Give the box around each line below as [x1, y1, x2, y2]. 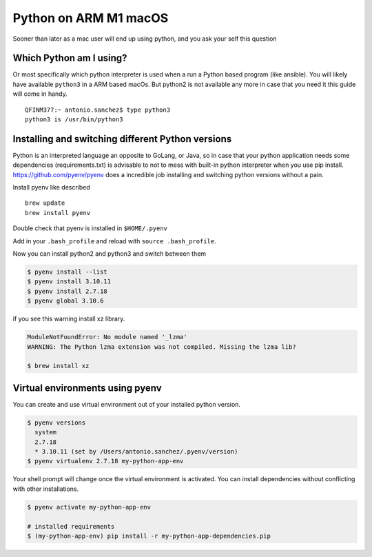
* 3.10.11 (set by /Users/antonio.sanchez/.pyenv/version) [34, 448, 238, 455]
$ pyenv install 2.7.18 [27, 287, 108, 295]
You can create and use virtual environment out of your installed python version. [12, 400, 241, 408]
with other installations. [12, 485, 79, 493]
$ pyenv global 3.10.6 [27, 297, 104, 305]
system [34, 428, 57, 436]
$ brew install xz [27, 362, 90, 370]
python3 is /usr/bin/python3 [25, 116, 123, 123]
